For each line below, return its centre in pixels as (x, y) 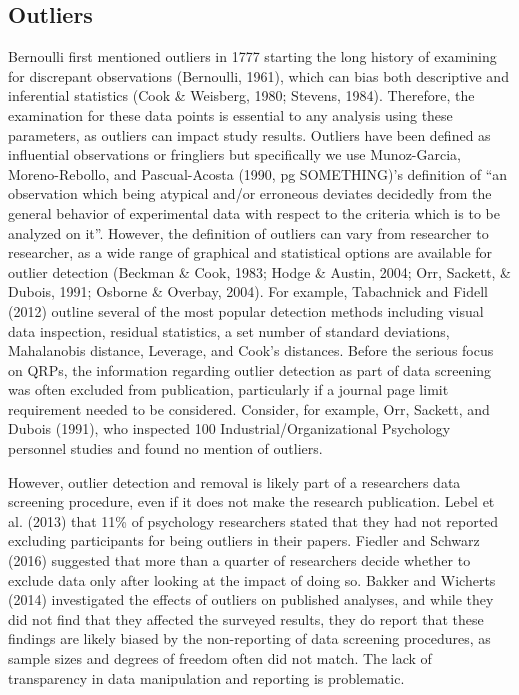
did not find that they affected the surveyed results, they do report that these (246, 618)
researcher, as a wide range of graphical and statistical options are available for (250, 252)
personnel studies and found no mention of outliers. (165, 448)
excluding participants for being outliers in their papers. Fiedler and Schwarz (244, 540)
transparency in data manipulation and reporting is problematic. (206, 677)
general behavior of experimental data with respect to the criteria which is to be (254, 212)
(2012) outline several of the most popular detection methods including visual (246, 310)
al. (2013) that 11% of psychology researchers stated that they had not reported (253, 520)
